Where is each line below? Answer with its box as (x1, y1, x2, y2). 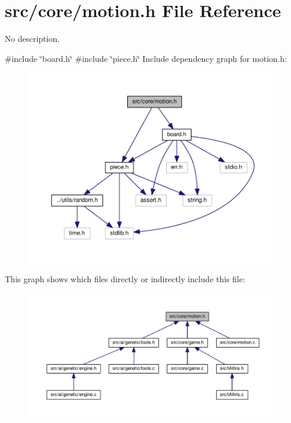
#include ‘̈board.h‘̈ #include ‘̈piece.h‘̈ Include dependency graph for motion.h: (5, 52, 287, 64)
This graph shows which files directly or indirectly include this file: (5, 273, 246, 285)
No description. (5, 32, 60, 45)
